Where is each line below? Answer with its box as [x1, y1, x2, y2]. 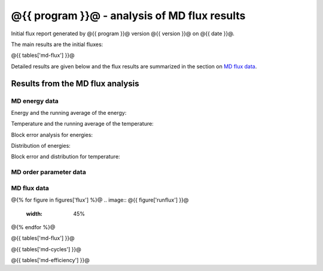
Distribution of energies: [11, 142, 71, 150]
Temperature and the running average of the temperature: [11, 120, 154, 127]
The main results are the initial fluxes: [11, 41, 103, 48]
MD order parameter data [11, 168, 86, 176]
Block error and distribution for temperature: [11, 153, 120, 160]
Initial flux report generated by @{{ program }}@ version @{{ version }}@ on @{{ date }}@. [11, 30, 234, 37]
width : [26, 210, 43, 217]
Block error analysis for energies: [11, 131, 93, 138]
